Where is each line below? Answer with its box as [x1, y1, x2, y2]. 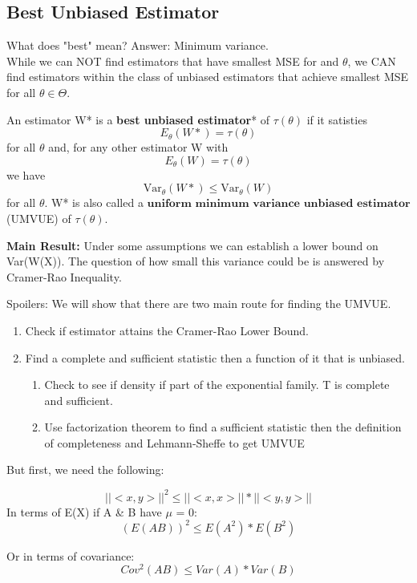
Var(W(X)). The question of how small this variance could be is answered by [6, 253, 385, 269]
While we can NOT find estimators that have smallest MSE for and [6, 52, 339, 69]
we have [6, 166, 46, 183]
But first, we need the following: [6, 461, 164, 478]
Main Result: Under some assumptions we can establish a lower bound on [6, 237, 379, 253]
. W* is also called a [44, 194, 144, 211]
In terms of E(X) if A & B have [6, 503, 162, 520]
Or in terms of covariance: [6, 547, 135, 564]
